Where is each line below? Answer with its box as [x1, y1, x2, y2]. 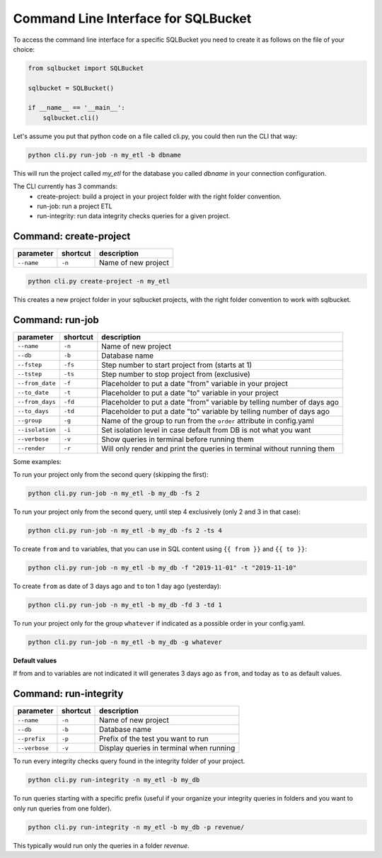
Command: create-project [13, 230, 131, 242]
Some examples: [13, 457, 62, 465]
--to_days [17, 407, 50, 415]
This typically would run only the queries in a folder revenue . [13, 841, 190, 849]
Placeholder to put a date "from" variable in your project [101, 378, 288, 388]
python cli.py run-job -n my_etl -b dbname [28, 151, 182, 159]
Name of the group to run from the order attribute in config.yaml [101, 415, 314, 425]
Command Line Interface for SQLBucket [13, 11, 252, 26]
